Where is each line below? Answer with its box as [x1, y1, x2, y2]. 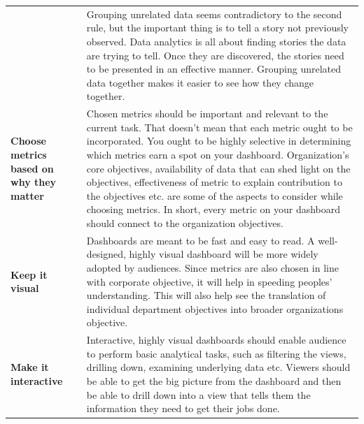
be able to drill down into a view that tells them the [86, 387, 311, 402]
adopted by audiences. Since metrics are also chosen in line [86, 260, 339, 275]
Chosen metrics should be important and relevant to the [86, 106, 328, 121]
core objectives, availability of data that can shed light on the [86, 161, 351, 175]
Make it [10, 360, 49, 374]
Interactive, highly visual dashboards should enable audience [86, 332, 346, 347]
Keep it [10, 267, 48, 282]
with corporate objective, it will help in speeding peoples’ [86, 274, 332, 288]
